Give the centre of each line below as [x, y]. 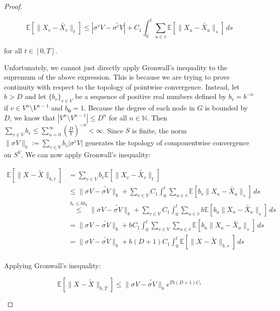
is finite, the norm [159, 130]
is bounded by [226, 108]
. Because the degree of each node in [140, 108]
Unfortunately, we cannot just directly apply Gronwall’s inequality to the [116, 67]
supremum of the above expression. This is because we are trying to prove [117, 77]
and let [35, 96]
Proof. [13, 6]
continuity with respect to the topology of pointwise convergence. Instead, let [122, 86]
